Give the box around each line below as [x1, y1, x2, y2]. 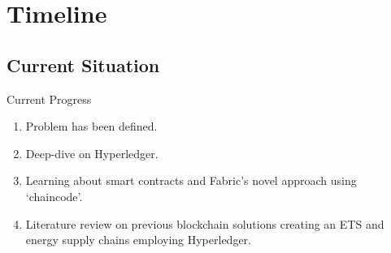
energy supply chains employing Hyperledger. [25, 231, 251, 248]
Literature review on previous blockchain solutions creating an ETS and [25, 215, 384, 232]
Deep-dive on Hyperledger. [25, 144, 159, 161]
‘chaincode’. [25, 187, 83, 204]
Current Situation [7, 52, 160, 77]
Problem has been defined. [25, 118, 158, 135]
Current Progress [7, 90, 92, 107]
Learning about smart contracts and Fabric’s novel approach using [25, 172, 357, 189]
